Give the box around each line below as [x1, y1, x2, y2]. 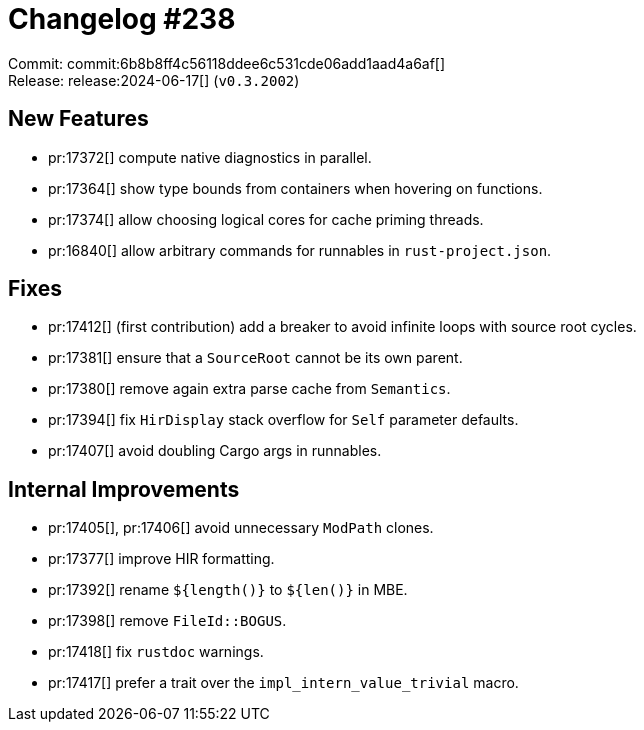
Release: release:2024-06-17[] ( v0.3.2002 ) [8, 71, 300, 89]
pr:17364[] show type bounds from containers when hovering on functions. [48, 179, 543, 197]
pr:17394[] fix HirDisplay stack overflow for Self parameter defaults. [48, 411, 519, 429]
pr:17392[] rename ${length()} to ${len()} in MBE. [48, 581, 408, 599]
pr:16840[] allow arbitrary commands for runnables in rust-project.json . [48, 241, 552, 259]
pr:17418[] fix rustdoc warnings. [48, 643, 264, 661]
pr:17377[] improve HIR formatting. [48, 550, 275, 568]
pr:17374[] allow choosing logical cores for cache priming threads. [48, 210, 484, 228]
